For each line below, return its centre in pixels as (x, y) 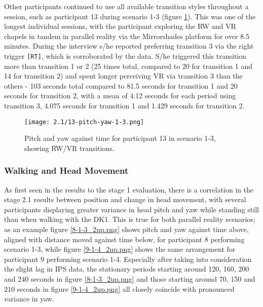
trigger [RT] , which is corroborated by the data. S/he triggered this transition (125, 55)
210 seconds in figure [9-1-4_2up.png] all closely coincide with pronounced (119, 289)
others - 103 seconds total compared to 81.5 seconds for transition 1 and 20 (121, 85)
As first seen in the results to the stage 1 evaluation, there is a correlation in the (129, 189)
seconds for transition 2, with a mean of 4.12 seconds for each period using (120, 95)
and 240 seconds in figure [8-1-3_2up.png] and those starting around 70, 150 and (130, 279)
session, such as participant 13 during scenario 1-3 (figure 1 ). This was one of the (130, 16)
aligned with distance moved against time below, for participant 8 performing (124, 239)
